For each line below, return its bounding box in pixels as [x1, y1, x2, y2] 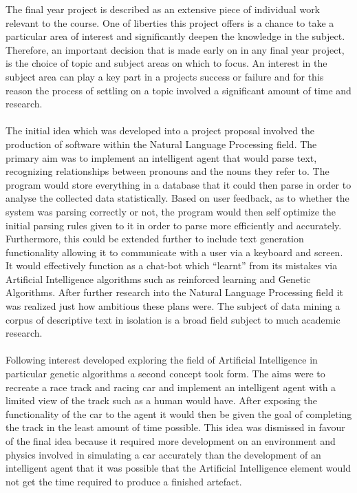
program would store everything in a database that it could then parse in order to [6, 177, 351, 191]
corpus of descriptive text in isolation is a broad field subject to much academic [6, 312, 340, 326]
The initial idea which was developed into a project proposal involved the [6, 123, 315, 138]
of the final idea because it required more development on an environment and [6, 434, 336, 448]
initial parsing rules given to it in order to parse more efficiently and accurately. [6, 218, 342, 232]
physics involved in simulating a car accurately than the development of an [6, 447, 321, 461]
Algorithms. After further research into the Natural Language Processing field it [6, 285, 344, 300]
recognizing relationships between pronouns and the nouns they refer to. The [6, 164, 329, 178]
